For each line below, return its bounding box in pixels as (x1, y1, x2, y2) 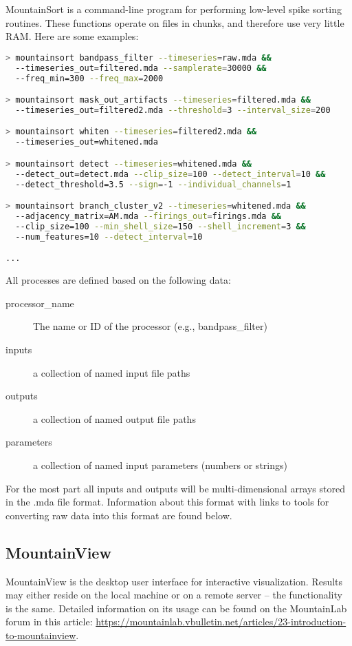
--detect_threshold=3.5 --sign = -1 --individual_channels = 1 (15, 179, 291, 189)
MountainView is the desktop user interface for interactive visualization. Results (5, 574, 343, 588)
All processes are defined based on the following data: (5, 273, 231, 287)
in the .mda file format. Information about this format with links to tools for (5, 494, 329, 509)
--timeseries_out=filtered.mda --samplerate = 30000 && (15, 63, 267, 73)
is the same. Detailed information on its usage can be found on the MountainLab (5, 601, 347, 615)
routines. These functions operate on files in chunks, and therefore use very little (5, 15, 344, 30)
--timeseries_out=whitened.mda (15, 137, 158, 147)
